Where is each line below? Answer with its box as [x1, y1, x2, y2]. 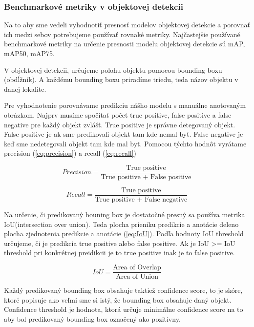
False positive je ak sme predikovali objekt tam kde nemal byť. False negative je [4, 129, 243, 139]
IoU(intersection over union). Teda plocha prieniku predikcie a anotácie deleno [4, 219, 239, 229]
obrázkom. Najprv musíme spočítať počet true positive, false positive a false [4, 109, 232, 120]
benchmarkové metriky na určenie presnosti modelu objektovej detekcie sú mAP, [4, 39, 245, 49]
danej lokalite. [4, 83, 46, 94]
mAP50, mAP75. [4, 48, 55, 58]
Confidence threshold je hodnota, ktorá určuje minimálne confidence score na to [4, 304, 243, 314]
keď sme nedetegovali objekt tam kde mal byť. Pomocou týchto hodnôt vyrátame [4, 138, 247, 148]
